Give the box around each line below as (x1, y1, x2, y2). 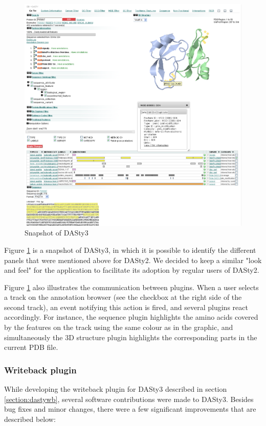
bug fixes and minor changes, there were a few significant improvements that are (4, 404, 256, 414)
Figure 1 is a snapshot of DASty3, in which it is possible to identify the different (4, 244, 256, 255)
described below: (4, 413, 56, 424)
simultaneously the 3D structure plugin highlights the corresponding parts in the (4, 332, 257, 342)
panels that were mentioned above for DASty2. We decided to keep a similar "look (4, 254, 262, 265)
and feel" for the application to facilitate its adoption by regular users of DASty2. (4, 265, 259, 275)
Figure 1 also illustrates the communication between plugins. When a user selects (4, 281, 259, 292)
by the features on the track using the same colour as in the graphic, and (4, 322, 233, 333)
